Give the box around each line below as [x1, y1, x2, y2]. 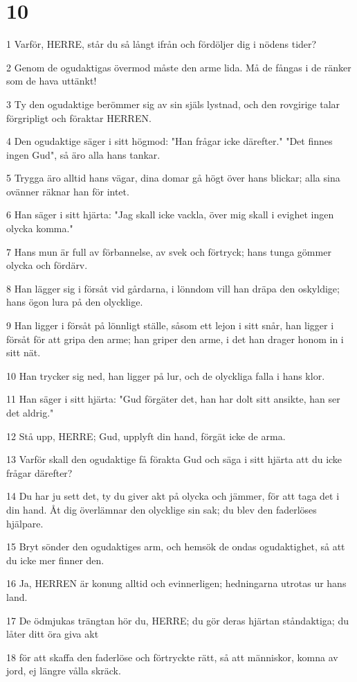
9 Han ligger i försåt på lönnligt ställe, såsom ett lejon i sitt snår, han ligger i [6, 318, 334, 333]
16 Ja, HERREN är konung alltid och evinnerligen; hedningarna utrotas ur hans [6, 576, 347, 591]
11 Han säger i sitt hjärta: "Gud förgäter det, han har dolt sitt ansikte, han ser [6, 392, 340, 406]
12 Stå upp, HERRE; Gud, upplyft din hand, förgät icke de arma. [6, 428, 286, 443]
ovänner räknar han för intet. [6, 184, 129, 198]
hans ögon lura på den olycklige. [6, 295, 143, 309]
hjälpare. [6, 516, 44, 530]
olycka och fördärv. [6, 258, 88, 272]
